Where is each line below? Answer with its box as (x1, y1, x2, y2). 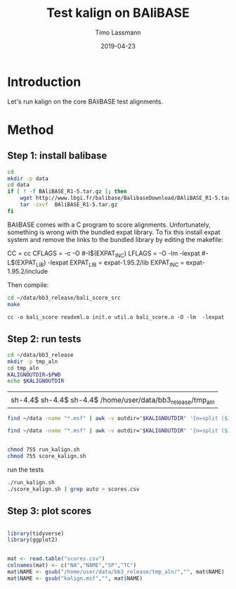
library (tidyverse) (7, 530, 65, 537)
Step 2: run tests (7, 333, 81, 345)
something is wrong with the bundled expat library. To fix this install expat (7, 227, 221, 236)
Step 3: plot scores (7, 505, 92, 517)
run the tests (7, 466, 44, 474)
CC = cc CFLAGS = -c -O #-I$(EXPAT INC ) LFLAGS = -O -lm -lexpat (7, 248, 200, 259)
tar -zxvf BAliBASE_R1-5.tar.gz (20, 201, 118, 208)
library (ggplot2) (7, 536, 58, 543)
